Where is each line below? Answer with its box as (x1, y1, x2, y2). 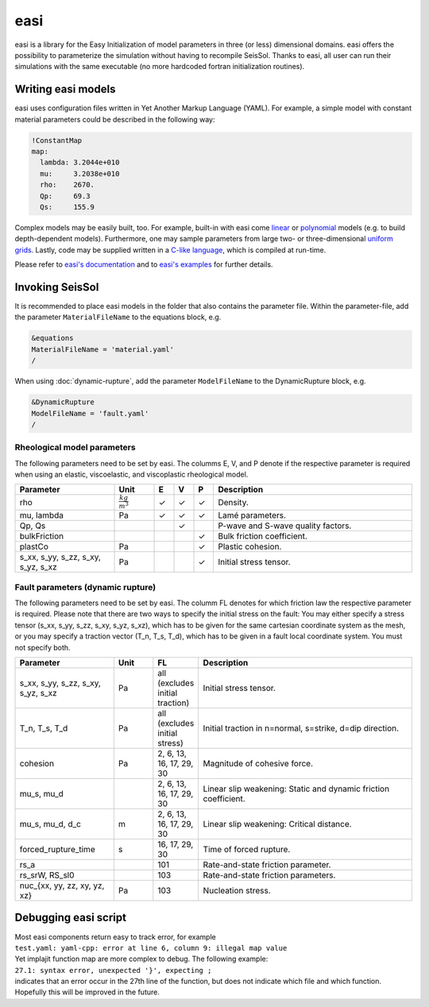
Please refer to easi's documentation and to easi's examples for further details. (14, 260, 273, 269)
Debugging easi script (14, 911, 127, 924)
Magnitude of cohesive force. (203, 758, 314, 769)
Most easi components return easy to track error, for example (14, 932, 216, 941)
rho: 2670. (40, 180, 95, 190)
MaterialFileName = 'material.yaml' (31, 345, 175, 353)
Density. (218, 497, 249, 508)
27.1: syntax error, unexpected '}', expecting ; (14, 966, 212, 974)
